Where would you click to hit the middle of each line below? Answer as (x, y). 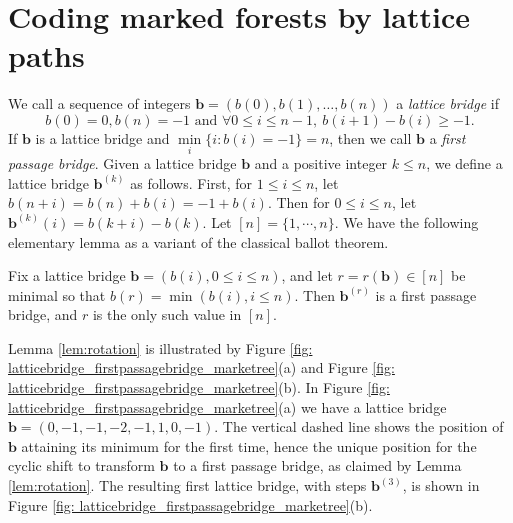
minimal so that (57, 294)
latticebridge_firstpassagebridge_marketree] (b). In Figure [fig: (199, 387)
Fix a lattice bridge (67, 275)
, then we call (370, 137)
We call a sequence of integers (99, 103)
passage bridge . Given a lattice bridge (122, 163)
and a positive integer (321, 163)
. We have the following (406, 221)
